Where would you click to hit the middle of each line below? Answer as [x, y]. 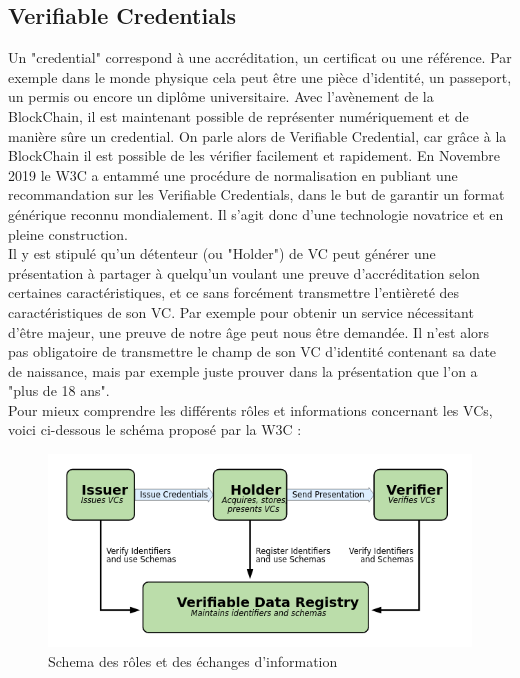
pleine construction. [68, 233]
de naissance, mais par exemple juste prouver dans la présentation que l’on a [243, 370]
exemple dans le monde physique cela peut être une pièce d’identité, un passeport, [260, 76]
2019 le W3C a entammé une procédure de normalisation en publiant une [233, 174]
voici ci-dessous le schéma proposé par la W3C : [155, 429]
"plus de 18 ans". [59, 390]
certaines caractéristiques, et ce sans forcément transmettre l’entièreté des [234, 292]
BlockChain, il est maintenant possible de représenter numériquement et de [238, 115]
